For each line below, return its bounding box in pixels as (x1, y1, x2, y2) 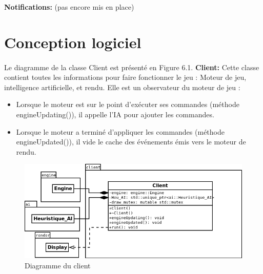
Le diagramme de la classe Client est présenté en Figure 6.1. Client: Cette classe (4, 61, 259, 72)
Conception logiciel (4, 31, 141, 52)
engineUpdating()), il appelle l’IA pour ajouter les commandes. (16, 109, 214, 119)
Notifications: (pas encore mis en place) (4, 2, 134, 12)
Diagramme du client (25, 260, 91, 270)
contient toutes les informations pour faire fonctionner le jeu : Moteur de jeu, (4, 72, 247, 82)
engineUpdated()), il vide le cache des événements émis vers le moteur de (16, 136, 246, 147)
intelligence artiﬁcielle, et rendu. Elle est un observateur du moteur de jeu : (4, 81, 240, 92)
